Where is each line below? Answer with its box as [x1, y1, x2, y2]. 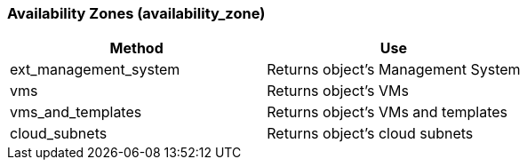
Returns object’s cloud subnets [267, 124, 474, 143]
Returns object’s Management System [267, 60, 521, 79]
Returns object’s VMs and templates [267, 103, 508, 122]
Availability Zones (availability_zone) [7, 4, 266, 22]
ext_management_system [10, 60, 180, 79]
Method [109, 39, 164, 58]
